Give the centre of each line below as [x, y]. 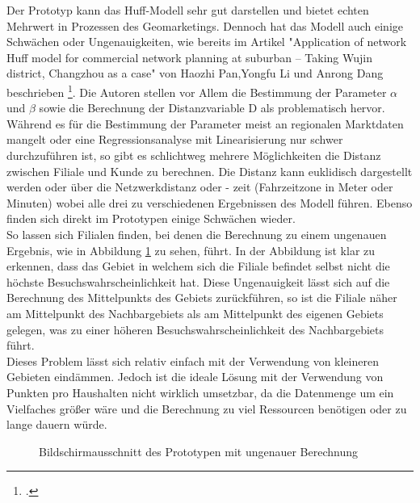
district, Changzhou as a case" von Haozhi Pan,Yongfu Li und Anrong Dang [195, 73]
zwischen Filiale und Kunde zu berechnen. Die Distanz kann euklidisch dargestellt [210, 171]
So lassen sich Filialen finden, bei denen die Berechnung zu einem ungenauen [197, 234]
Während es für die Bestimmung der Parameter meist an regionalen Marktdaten [205, 123]
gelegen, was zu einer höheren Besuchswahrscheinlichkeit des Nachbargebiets [195, 329]
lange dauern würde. [57, 424]
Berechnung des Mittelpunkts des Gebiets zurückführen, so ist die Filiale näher [202, 298]
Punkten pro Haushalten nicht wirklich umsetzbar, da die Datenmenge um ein [200, 392]
